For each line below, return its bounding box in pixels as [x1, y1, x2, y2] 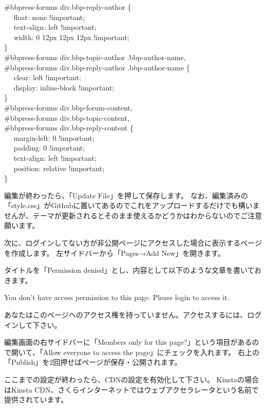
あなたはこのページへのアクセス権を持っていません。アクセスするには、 [4, 309, 248, 320]
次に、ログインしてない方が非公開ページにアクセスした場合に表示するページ [4, 237, 262, 248]
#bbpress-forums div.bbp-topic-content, [4, 112, 129, 123]
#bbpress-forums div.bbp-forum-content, [4, 102, 132, 113]
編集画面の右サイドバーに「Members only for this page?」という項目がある [4, 337, 252, 347]
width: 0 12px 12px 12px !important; [13, 31, 129, 42]
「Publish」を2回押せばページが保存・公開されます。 [4, 357, 182, 367]
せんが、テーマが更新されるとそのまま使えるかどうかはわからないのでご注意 [4, 210, 262, 220]
